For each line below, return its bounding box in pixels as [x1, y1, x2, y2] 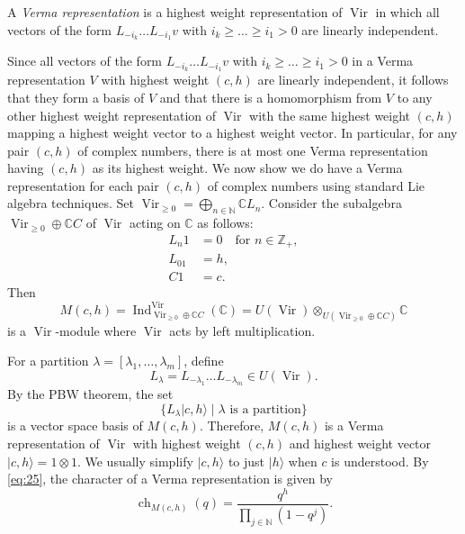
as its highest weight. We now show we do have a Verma [92, 158, 403, 177]
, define [183, 351, 224, 370]
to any [397, 87, 433, 106]
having [7, 158, 44, 177]
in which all [375, 3, 440, 21]
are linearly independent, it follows [257, 70, 449, 89]
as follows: [197, 213, 254, 232]
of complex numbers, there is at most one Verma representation [77, 140, 428, 159]
